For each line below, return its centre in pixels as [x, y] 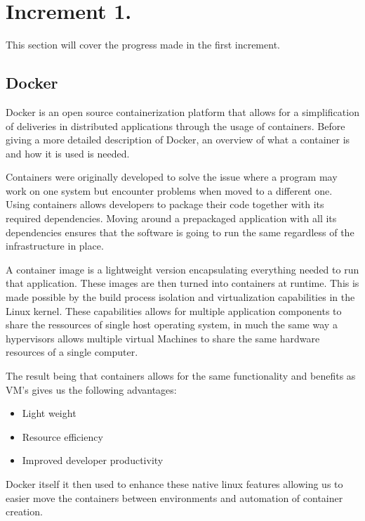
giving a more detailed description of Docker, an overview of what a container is [178, 140]
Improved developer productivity [93, 460]
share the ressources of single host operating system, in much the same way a [172, 324]
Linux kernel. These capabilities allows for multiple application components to [174, 310]
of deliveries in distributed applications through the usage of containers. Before [175, 126]
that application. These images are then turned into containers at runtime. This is [182, 283]
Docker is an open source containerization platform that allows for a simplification [182, 111]
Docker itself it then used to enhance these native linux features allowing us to [174, 483]
